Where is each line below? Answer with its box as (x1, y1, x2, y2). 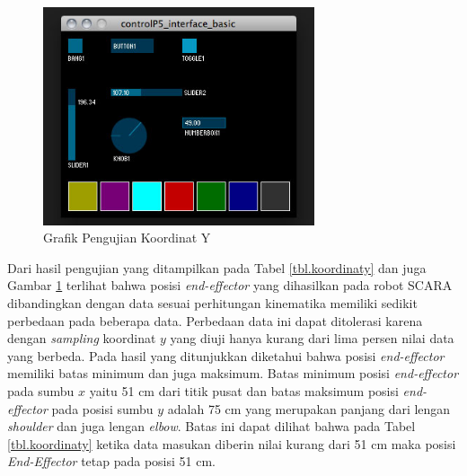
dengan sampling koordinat (7, 329, 156, 348)
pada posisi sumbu (51, 399, 154, 418)
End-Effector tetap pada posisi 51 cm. (7, 452, 216, 471)
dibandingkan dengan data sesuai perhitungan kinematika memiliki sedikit (7, 294, 418, 313)
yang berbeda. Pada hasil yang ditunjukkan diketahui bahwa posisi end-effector (7, 346, 445, 365)
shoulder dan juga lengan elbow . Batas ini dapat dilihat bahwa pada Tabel (7, 417, 416, 436)
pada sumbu (7, 382, 75, 401)
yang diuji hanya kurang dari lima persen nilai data (170, 329, 454, 348)
